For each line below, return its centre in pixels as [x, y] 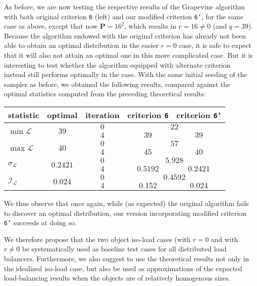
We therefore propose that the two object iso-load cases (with [97, 239]
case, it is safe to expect [215, 45]
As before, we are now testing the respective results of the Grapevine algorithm [125, 6]
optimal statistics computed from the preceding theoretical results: [105, 94]
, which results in [150, 26]
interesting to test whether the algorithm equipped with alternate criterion [117, 64]
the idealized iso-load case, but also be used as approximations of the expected [123, 268]
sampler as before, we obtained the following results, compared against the [117, 84]
